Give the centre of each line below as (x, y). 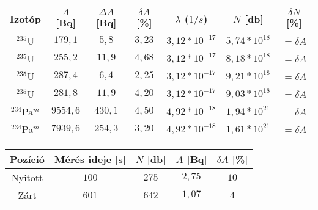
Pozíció (28, 159)
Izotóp (25, 19)
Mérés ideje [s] (90, 159)
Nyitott (27, 177)
